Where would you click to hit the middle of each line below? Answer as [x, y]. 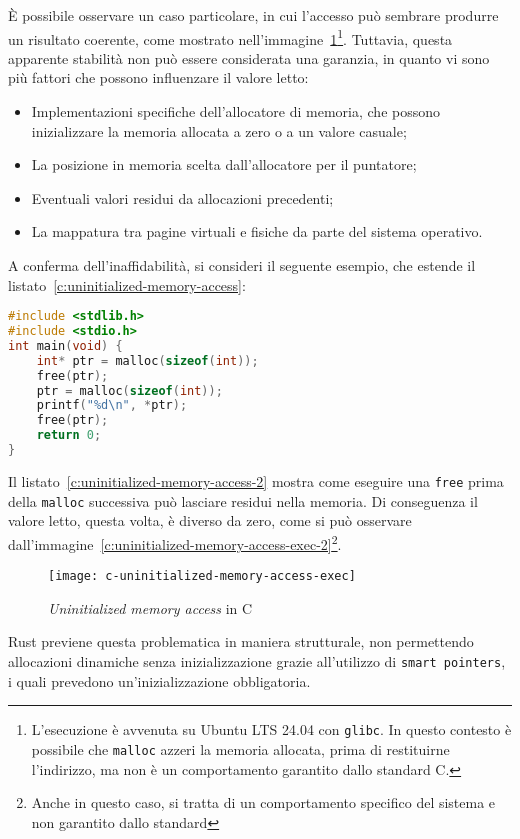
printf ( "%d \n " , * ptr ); [112, 405]
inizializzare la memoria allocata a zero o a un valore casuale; [219, 130]
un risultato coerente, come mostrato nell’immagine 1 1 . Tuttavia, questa [230, 37]
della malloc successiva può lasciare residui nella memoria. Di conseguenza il [243, 500]
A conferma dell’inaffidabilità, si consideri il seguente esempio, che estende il [242, 265]
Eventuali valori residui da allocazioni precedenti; [182, 197]
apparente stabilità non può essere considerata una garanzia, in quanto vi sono [249, 57]
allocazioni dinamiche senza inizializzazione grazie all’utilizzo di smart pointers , [257, 660]
